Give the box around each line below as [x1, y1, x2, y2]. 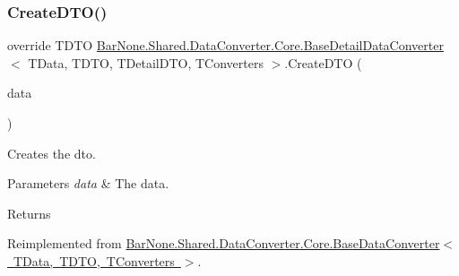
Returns [7, 203, 51, 222]
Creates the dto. [7, 143, 96, 162]
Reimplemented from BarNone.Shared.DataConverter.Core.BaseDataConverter [7, 234, 440, 253]
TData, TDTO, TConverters [13, 251, 175, 270]
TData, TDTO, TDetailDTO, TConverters [28, 53, 264, 72]
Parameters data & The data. [7, 174, 169, 193]
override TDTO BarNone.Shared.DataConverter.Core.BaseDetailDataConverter [7, 36, 444, 55]
